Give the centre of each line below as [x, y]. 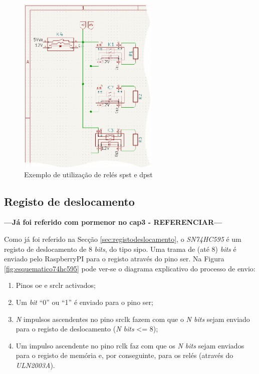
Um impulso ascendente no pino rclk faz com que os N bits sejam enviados [130, 345]
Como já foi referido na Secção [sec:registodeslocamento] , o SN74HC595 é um [123, 239]
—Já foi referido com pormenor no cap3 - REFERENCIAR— [113, 222]
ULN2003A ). [35, 365]
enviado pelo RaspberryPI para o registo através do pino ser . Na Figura [114, 259]
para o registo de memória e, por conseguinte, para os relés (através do [124, 355]
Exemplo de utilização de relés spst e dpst [88, 174]
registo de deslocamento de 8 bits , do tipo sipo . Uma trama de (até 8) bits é [120, 249]
